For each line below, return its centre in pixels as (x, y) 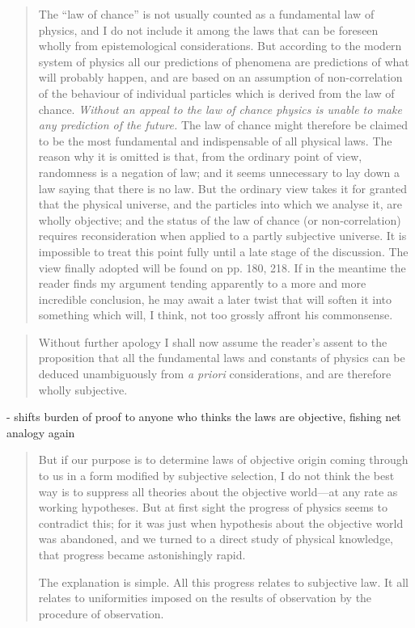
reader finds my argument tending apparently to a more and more (202, 283)
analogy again (41, 432)
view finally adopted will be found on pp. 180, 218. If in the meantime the (222, 267)
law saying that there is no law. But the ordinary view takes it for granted (223, 188)
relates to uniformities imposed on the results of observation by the (205, 598)
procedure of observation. (101, 613)
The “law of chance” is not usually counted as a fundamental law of (206, 14)
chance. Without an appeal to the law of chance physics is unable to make (220, 109)
